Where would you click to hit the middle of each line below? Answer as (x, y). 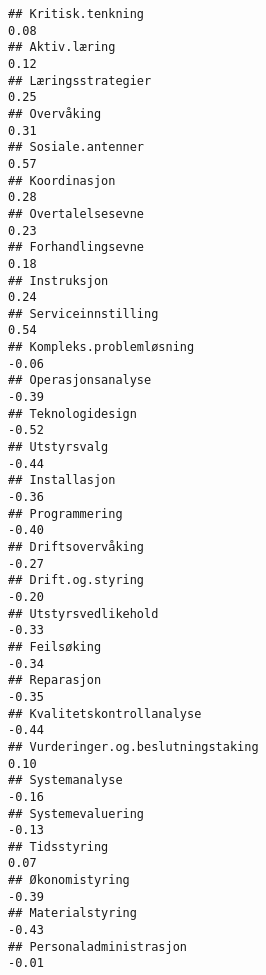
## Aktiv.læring (62, 47)
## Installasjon (62, 480)
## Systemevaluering (76, 813)
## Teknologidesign (72, 413)
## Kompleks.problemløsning (101, 347)
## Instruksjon (58, 280)
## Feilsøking (55, 646)
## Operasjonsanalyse (80, 380)
